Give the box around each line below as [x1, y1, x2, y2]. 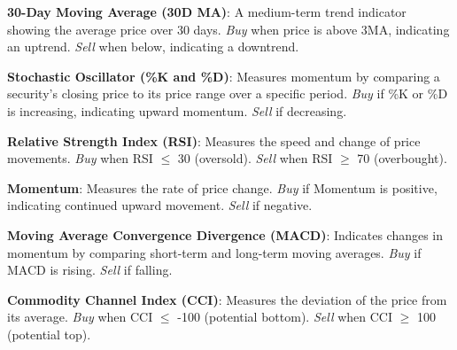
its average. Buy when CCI [7, 307, 153, 326]
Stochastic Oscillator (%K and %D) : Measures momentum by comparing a [7, 66, 440, 85]
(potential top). [7, 324, 91, 343]
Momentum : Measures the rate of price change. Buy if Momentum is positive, [7, 178, 438, 197]
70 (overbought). [357, 149, 447, 167]
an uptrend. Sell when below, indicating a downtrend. [7, 37, 299, 56]
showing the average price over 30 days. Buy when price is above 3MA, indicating [7, 19, 450, 38]
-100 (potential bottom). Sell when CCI [177, 307, 392, 326]
